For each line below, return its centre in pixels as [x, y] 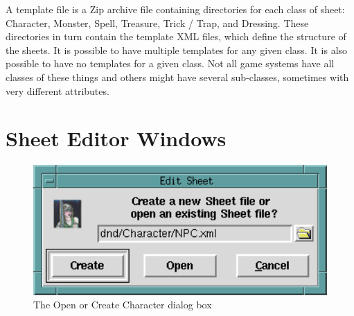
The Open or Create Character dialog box [123, 305]
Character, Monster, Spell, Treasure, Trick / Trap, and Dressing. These [157, 23]
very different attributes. [57, 90]
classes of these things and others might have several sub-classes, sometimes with [177, 77]
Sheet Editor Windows [116, 138]
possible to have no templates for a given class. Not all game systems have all [170, 63]
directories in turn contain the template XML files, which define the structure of [176, 36]
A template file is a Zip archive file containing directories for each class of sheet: [175, 9]
